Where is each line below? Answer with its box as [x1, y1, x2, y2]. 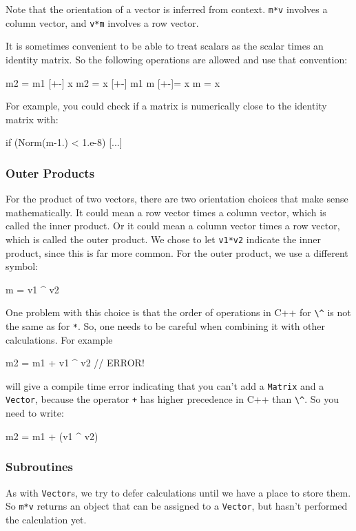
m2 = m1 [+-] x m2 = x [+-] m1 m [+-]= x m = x [6, 75, 220, 90]
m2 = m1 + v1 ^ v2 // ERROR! [6, 355, 145, 370]
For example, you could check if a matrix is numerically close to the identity [6, 98, 327, 113]
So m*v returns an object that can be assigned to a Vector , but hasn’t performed [6, 499, 348, 513]
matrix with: [6, 112, 59, 126]
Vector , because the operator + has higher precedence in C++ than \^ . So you [6, 392, 339, 406]
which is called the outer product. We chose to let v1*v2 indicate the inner [6, 231, 321, 246]
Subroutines [6, 458, 74, 475]
